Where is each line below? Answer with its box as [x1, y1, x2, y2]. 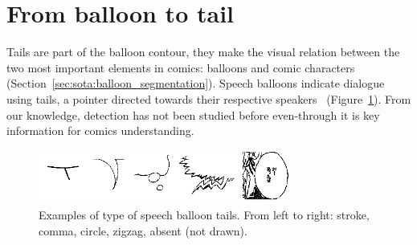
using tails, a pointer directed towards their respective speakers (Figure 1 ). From [6, 90, 411, 107]
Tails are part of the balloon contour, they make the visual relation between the [6, 43, 400, 60]
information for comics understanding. [6, 122, 194, 139]
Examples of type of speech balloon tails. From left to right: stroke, [39, 206, 370, 223]
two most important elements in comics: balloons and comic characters [6, 59, 355, 76]
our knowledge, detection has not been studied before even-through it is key [6, 106, 380, 123]
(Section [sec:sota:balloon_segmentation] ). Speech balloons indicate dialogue [6, 75, 385, 92]
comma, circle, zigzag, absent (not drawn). [39, 223, 247, 239]
